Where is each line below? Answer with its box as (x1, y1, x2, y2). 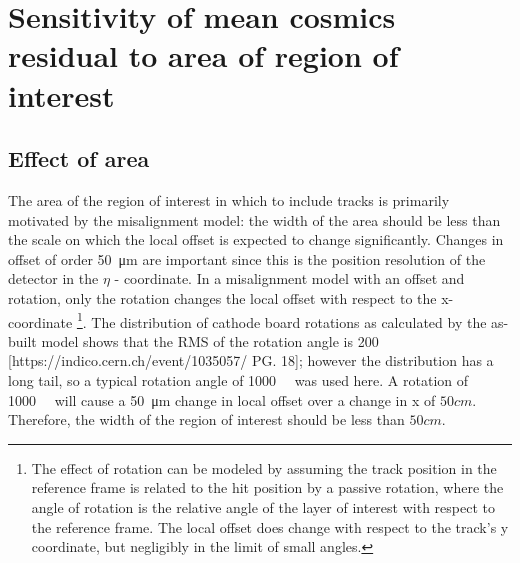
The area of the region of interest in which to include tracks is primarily (8, 189, 450, 210)
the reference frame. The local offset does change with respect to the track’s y (31, 516, 509, 537)
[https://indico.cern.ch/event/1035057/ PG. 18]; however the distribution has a (8, 350, 494, 371)
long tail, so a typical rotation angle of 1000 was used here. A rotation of (8, 369, 469, 390)
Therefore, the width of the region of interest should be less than (8, 409, 405, 430)
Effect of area (8, 143, 150, 174)
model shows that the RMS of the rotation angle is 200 (41, 330, 379, 351)
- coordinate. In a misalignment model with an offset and (114, 268, 465, 289)
